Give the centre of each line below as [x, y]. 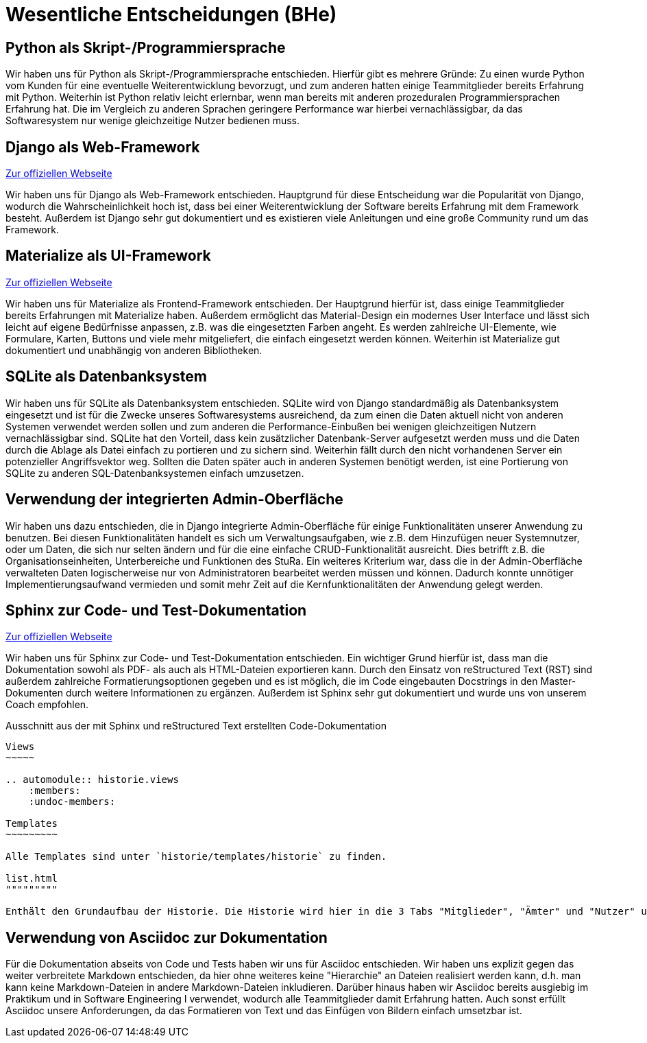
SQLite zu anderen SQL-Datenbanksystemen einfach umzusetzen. [155, 473]
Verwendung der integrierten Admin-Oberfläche [174, 500]
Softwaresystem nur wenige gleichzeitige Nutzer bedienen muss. [153, 121]
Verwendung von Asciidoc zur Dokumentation [167, 937]
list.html [32, 879]
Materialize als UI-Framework [108, 256]
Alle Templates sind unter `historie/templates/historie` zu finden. [196, 857]
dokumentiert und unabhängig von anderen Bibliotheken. [134, 350]
